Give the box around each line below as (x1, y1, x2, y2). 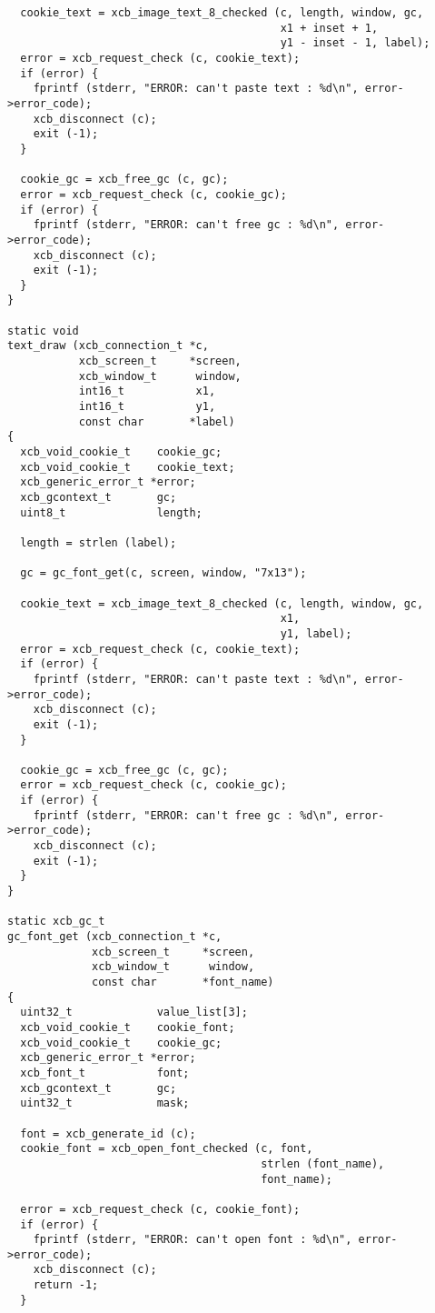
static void (7, 324, 79, 337)
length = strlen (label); (20, 536, 177, 549)
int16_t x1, (78, 385, 216, 398)
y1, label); (280, 626, 352, 640)
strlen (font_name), (261, 1157, 385, 1170)
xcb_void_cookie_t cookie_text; (20, 460, 235, 474)
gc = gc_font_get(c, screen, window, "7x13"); (20, 566, 307, 580)
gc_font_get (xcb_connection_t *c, (7, 930, 222, 944)
